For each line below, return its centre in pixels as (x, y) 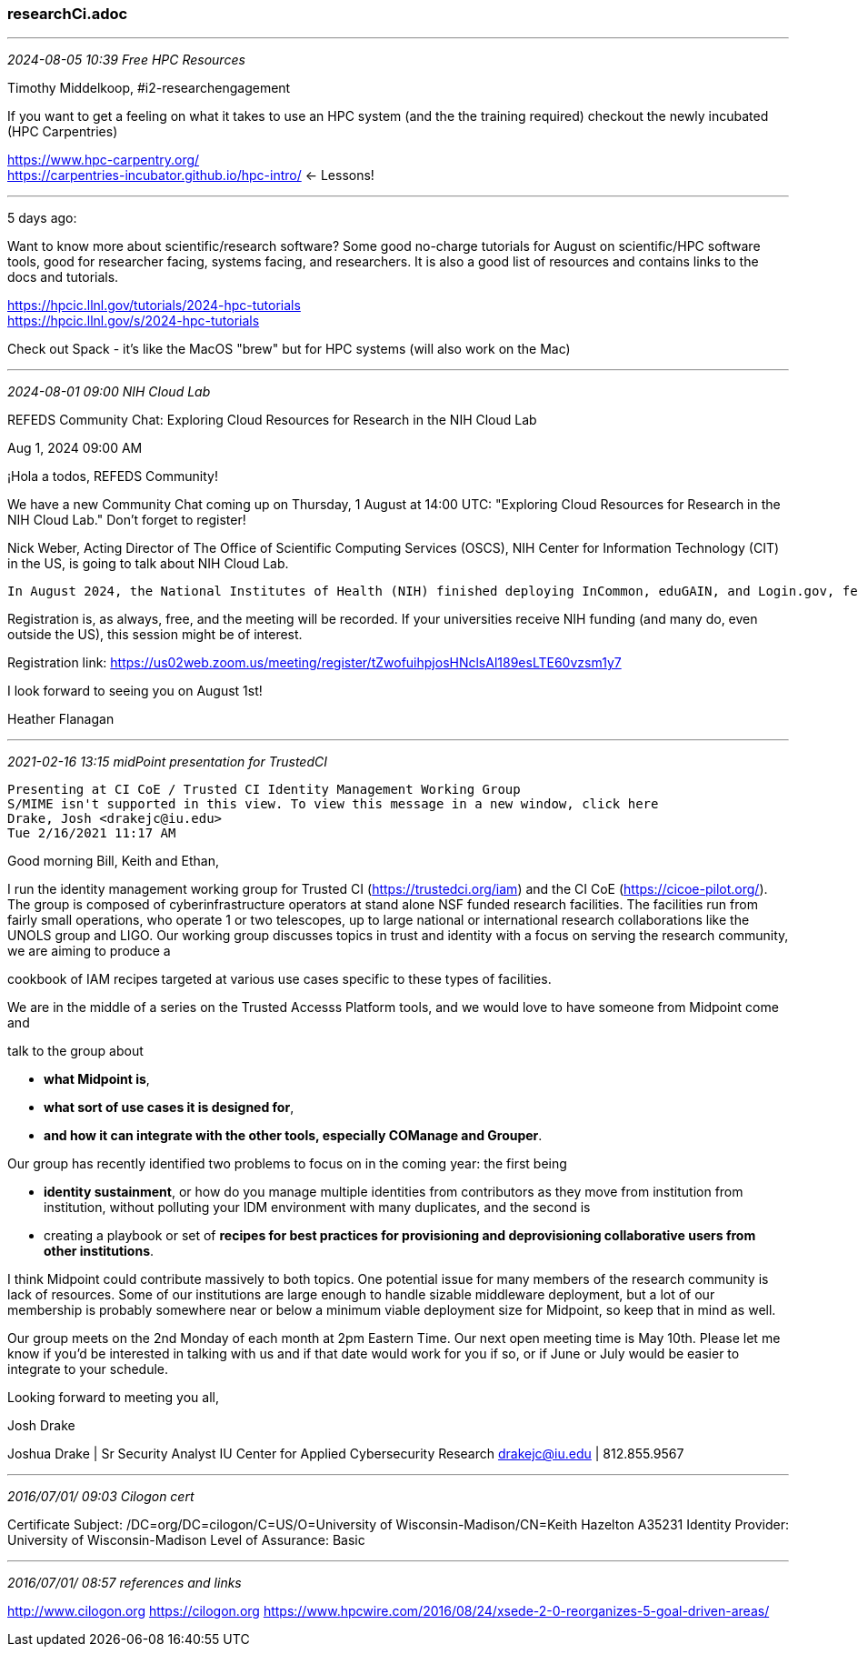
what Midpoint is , (97, 1079)
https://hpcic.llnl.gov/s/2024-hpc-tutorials (134, 321)
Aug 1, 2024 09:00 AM (75, 448)
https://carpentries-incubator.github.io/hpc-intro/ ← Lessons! (191, 175)
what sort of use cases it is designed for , (169, 1108)
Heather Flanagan (61, 719)
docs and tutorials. (63, 277)
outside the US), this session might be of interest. (155, 635)
